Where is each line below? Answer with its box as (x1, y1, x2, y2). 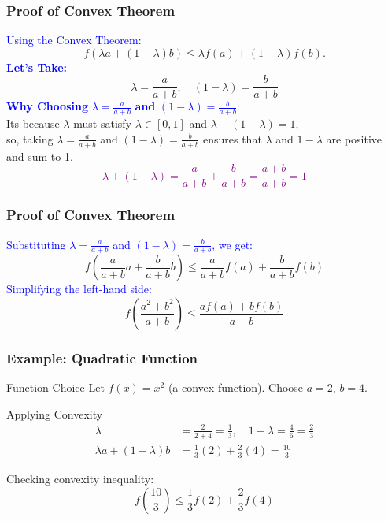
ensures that (202, 130, 262, 147)
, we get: (212, 236, 253, 252)
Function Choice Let (6, 379, 105, 396)
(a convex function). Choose (168, 379, 304, 396)
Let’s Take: (6, 58, 68, 75)
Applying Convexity (6, 405, 103, 422)
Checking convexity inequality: (6, 471, 154, 487)
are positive (326, 130, 382, 147)
